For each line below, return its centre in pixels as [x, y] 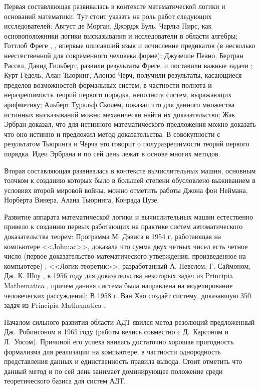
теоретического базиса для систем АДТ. [65, 381]
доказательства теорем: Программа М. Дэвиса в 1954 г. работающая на [113, 236]
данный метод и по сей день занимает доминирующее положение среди [113, 371]
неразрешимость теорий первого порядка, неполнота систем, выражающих [118, 94]
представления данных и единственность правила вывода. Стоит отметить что [123, 361]
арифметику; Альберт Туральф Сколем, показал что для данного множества [119, 104]
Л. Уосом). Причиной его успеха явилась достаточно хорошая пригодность [119, 341]
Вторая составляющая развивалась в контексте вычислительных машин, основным [130, 170]
